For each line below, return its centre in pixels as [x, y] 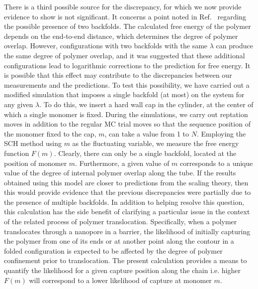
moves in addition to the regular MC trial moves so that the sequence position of [127, 124]
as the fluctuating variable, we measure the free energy [156, 143]
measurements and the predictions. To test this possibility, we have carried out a [127, 84]
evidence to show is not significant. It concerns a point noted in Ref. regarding [125, 16]
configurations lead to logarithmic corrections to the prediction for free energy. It [127, 65]
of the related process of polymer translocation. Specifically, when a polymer [121, 221]
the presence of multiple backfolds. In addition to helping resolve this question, [124, 202]
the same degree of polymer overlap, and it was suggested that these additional [125, 55]
